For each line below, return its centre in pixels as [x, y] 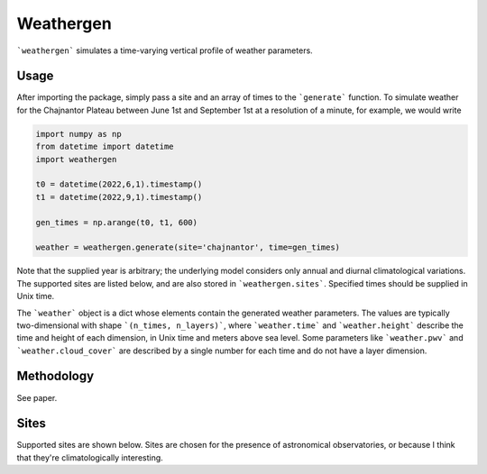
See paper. [37, 397]
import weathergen [76, 159]
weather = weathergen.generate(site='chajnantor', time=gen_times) [188, 247]
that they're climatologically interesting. [90, 457]
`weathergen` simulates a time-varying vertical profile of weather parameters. [165, 50]
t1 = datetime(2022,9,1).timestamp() [119, 197]
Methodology [55, 376]
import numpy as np [78, 134]
